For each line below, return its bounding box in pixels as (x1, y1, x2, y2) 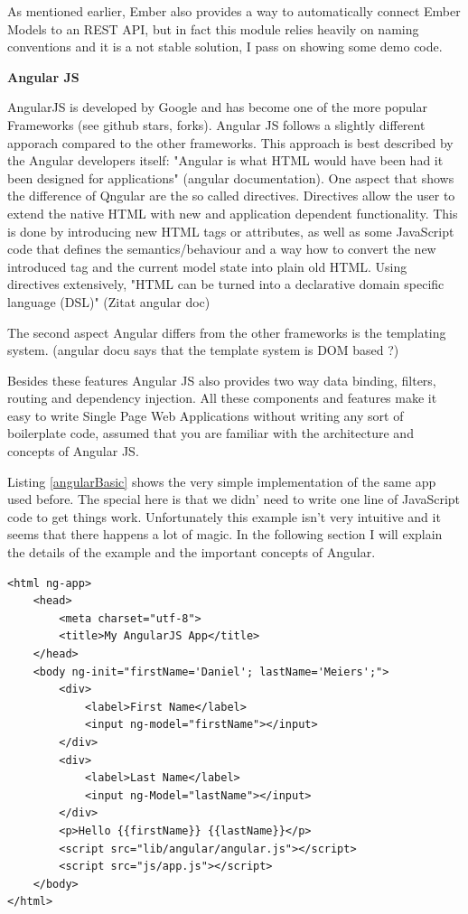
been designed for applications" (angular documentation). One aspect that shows (7, 168, 454, 187)
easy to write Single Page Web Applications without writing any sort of (7, 406, 404, 424)
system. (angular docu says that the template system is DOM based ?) (7, 340, 399, 359)
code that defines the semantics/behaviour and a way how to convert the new (7, 239, 436, 258)
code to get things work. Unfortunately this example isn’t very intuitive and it (7, 507, 441, 526)
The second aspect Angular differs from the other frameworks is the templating (7, 322, 446, 341)
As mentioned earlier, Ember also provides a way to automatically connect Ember (7, 2, 461, 20)
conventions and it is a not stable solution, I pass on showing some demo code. (7, 37, 443, 56)
